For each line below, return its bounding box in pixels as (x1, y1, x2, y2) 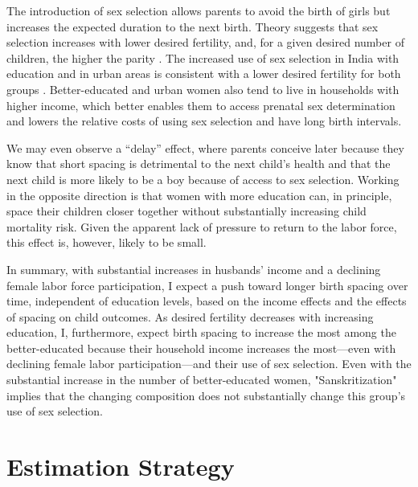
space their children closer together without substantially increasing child (6, 203, 367, 219)
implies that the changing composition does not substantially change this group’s (6, 387, 406, 403)
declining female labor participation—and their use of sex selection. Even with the (6, 355, 412, 372)
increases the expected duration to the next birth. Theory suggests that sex (6, 18, 379, 35)
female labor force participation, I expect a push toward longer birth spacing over (6, 276, 408, 293)
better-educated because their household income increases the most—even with (6, 339, 396, 356)
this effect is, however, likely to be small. (6, 234, 207, 251)
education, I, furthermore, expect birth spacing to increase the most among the (6, 324, 396, 341)
